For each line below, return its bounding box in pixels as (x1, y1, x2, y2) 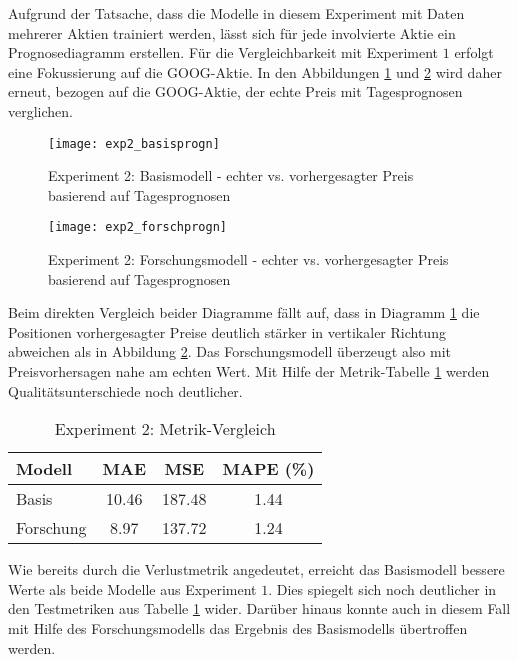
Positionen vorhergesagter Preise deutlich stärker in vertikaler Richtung (8, 321, 446, 342)
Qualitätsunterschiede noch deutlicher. (8, 380, 243, 401)
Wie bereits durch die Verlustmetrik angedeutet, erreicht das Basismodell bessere (8, 559, 505, 580)
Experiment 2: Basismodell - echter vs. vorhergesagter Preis (48, 165, 414, 186)
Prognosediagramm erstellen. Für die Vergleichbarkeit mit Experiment (8, 42, 439, 63)
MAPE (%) (222, 457, 315, 481)
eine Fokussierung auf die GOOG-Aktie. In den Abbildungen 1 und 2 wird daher (8, 61, 502, 82)
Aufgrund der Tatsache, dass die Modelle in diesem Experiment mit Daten (8, 3, 465, 23)
